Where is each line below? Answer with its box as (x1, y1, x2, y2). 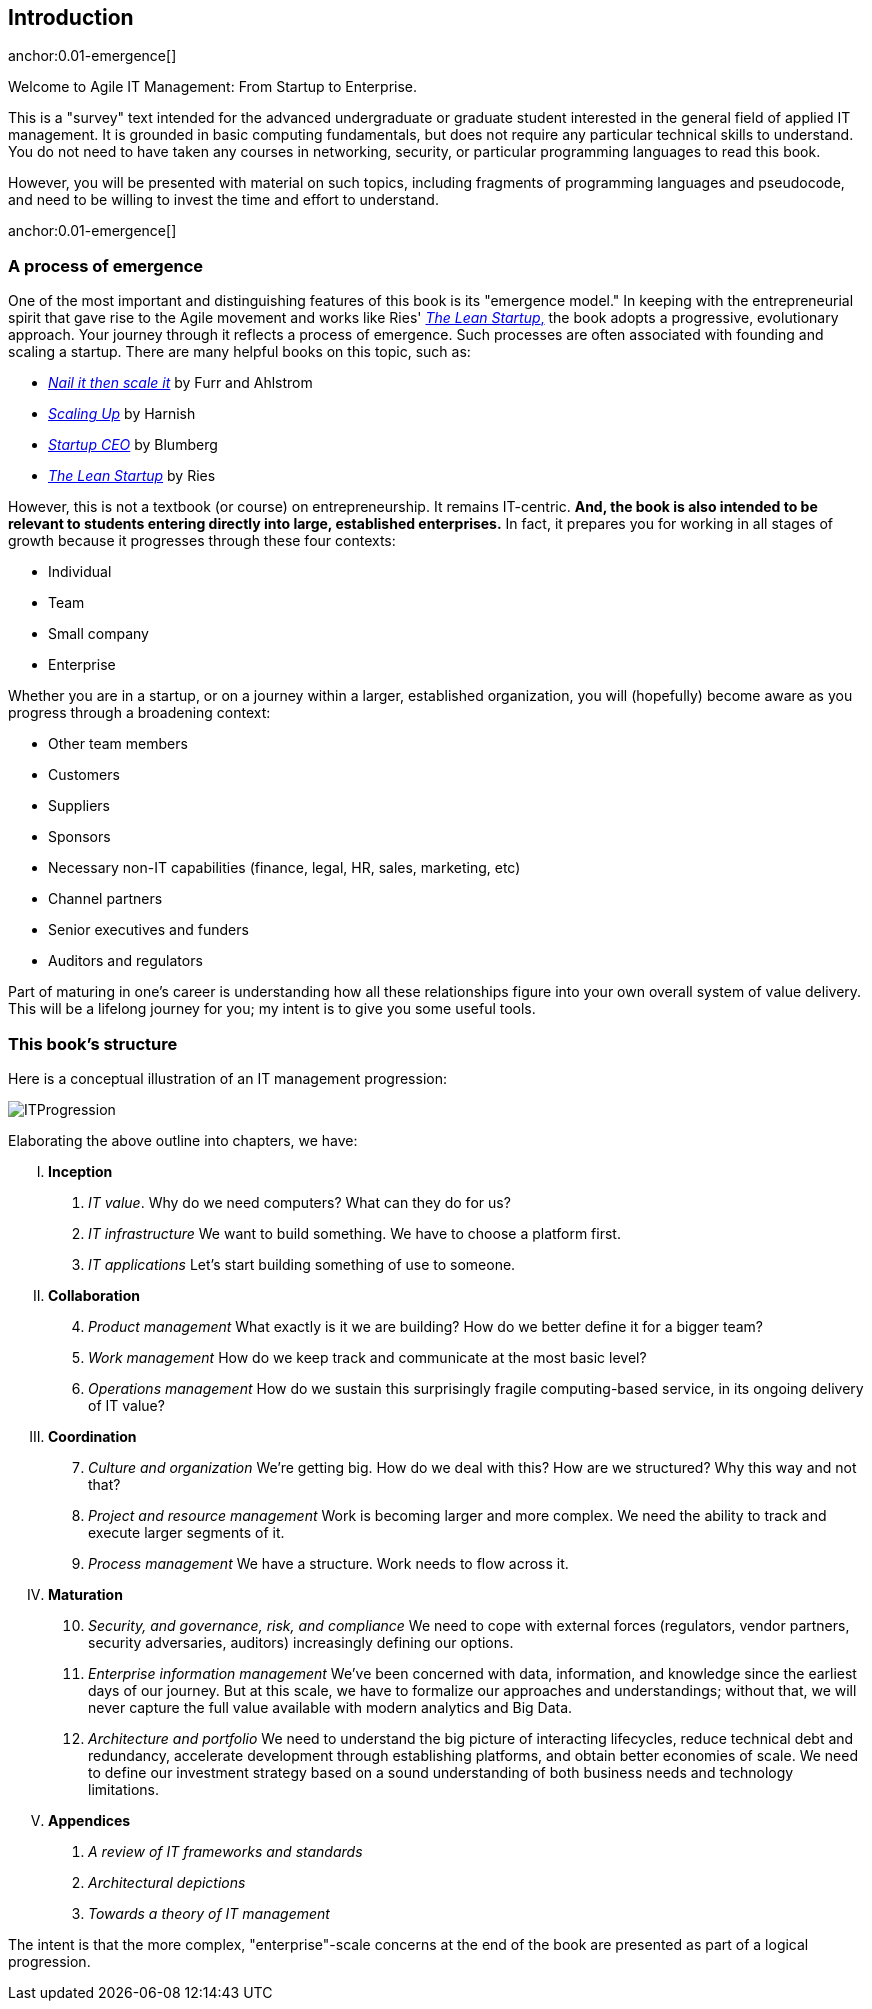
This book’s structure (8, 1033, 178, 1054)
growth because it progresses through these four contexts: (8, 532, 396, 550)
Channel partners (48, 890, 163, 908)
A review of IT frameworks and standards (88, 1842, 363, 1860)
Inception (48, 1162, 113, 1180)
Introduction (8, 5, 134, 30)
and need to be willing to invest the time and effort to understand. (8, 191, 439, 209)
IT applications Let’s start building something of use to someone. (88, 1255, 516, 1273)
